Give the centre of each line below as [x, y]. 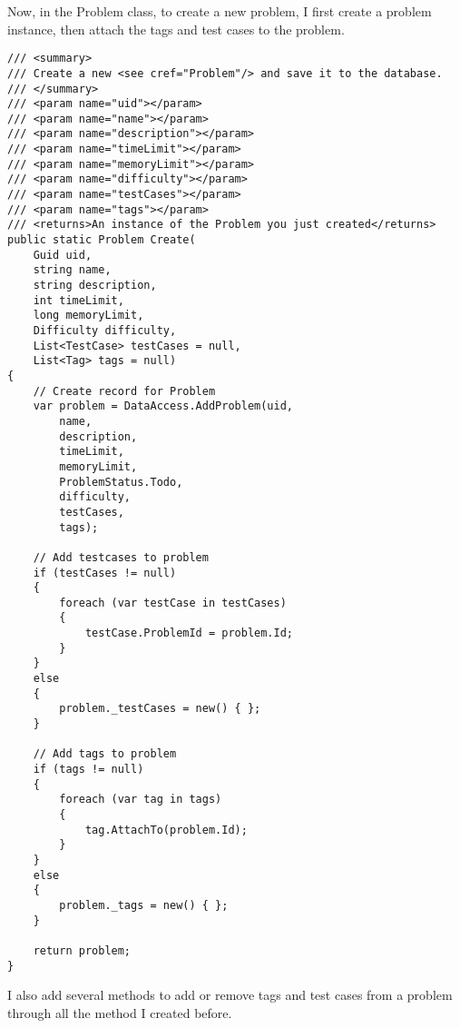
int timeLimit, [78, 300]
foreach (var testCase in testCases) [173, 603]
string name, [72, 270]
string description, [95, 286]
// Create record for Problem [124, 391]
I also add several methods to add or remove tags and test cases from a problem [230, 995]
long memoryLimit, [88, 316]
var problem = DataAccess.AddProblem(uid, [163, 406]
